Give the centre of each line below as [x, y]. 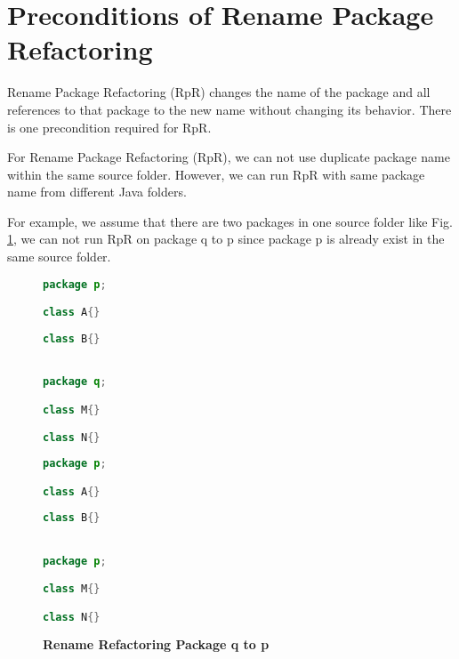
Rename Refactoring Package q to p [156, 644]
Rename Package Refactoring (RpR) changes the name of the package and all [219, 92]
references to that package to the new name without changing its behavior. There [229, 109]
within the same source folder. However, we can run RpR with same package [216, 174]
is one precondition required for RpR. [109, 127]
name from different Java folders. [97, 192]
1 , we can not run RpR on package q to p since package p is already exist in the [226, 239]
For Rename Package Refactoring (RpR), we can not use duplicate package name [229, 157]
